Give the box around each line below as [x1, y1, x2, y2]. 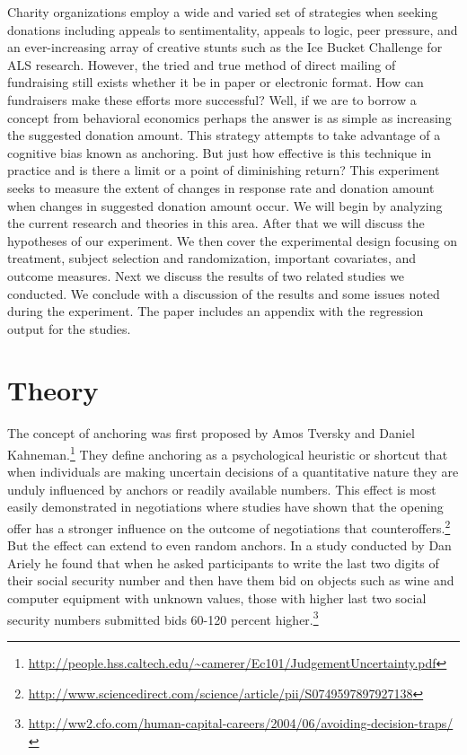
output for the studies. [7, 319, 131, 338]
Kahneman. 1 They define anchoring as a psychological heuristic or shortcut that [7, 443, 448, 463]
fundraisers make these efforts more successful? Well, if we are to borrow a [7, 90, 417, 109]
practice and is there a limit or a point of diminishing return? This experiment [7, 161, 440, 180]
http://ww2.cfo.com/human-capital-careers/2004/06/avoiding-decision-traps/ [28, 714, 454, 733]
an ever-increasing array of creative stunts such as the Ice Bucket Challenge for [7, 38, 443, 57]
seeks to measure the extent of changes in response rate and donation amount [7, 178, 435, 197]
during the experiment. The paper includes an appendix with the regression [7, 302, 424, 320]
